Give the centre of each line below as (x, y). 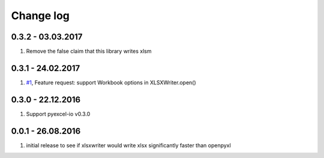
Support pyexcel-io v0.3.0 (58, 114)
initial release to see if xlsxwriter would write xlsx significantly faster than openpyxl (128, 145)
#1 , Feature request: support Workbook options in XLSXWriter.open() (111, 82)
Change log (40, 16)
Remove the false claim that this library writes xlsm (89, 51)
